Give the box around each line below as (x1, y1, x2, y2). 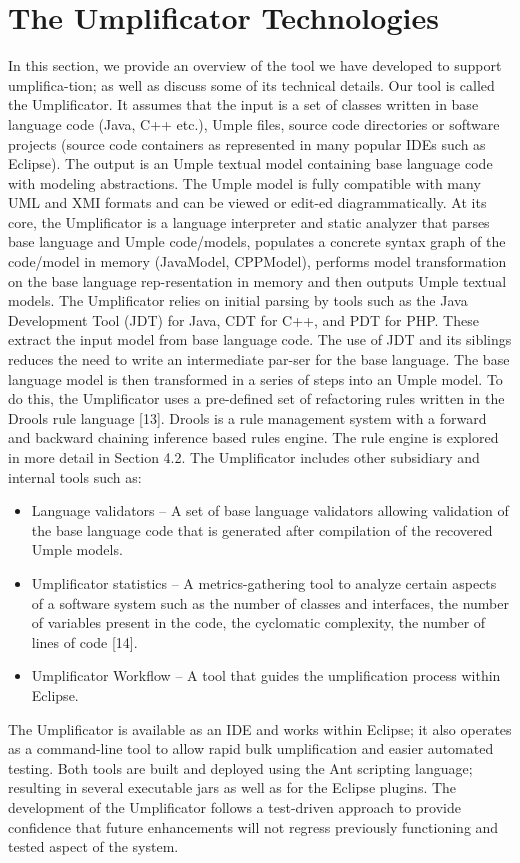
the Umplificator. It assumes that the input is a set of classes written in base (8, 94, 479, 115)
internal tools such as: (8, 466, 142, 487)
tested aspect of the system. (8, 836, 179, 857)
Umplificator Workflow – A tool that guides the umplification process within (31, 665, 501, 686)
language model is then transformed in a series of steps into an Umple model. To (8, 368, 503, 389)
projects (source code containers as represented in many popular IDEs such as (8, 133, 486, 154)
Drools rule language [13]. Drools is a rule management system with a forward (8, 407, 487, 428)
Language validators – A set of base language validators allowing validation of (31, 500, 509, 521)
